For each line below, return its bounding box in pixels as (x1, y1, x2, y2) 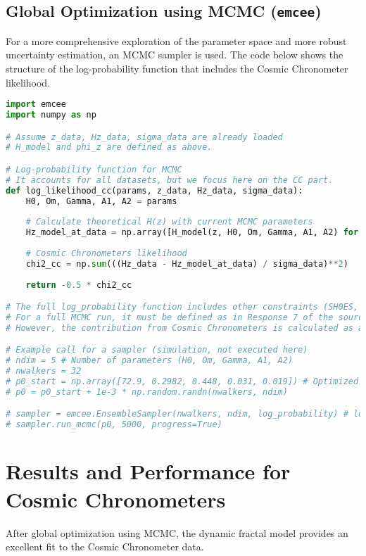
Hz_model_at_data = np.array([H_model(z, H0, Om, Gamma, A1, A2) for (25, 227, 359, 238)
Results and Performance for (6, 457, 291, 486)
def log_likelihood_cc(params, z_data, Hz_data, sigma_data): (6, 185, 303, 196)
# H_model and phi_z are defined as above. (6, 142, 213, 153)
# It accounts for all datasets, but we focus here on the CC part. (6, 175, 334, 185)
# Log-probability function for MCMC (6, 164, 182, 175)
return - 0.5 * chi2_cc (25, 279, 132, 290)
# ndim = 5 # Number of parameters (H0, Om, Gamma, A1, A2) (6, 355, 294, 366)
